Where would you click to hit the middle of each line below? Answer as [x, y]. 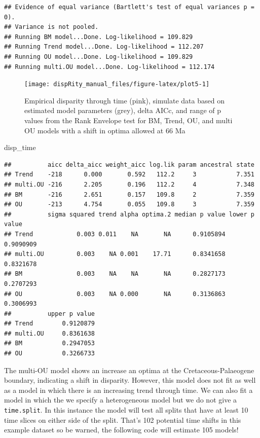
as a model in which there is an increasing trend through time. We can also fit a [128, 390]
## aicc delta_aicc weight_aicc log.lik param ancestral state [129, 165]
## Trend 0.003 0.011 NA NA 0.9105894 [115, 234]
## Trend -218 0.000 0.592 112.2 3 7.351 [129, 175]
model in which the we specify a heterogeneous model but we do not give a [121, 400]
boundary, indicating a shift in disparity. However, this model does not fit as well [130, 380]
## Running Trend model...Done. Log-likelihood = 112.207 [104, 47]
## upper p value [49, 314]
